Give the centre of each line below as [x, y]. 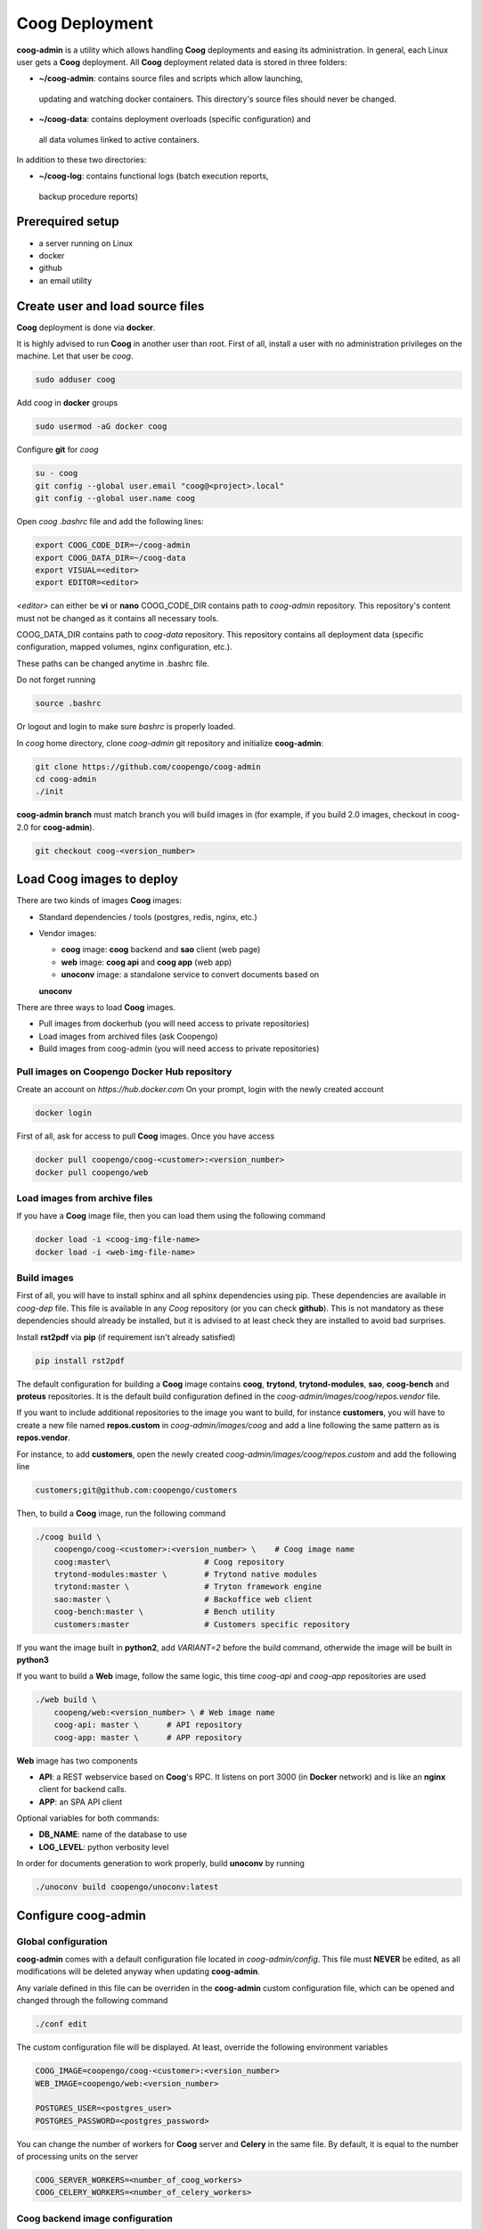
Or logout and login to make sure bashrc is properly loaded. [126, 727]
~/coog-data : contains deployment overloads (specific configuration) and [175, 119]
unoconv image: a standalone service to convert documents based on [190, 975]
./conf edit [61, 2024]
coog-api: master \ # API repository [148, 1725]
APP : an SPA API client [81, 1802]
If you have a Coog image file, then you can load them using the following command [171, 1216]
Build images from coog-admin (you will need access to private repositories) [179, 1049]
